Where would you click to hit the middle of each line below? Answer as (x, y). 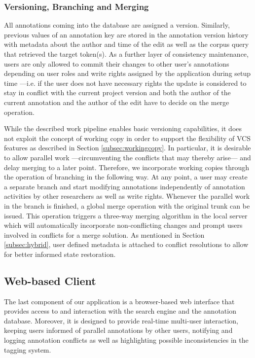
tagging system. (28, 349)
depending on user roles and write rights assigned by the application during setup (127, 73)
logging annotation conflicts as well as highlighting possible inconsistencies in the (126, 340)
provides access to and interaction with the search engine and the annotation (120, 311)
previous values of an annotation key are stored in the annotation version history (126, 34)
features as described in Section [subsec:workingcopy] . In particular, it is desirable (127, 148)
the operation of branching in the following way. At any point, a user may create (126, 177)
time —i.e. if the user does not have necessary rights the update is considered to (125, 83)
